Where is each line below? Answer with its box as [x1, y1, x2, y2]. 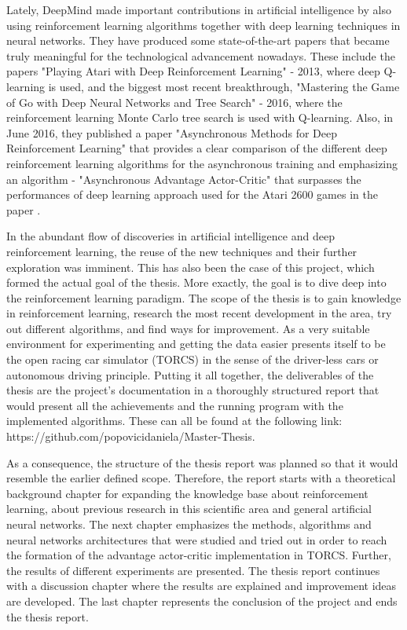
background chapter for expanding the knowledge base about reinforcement [6, 485, 368, 501]
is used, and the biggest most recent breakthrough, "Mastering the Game [48, 78, 400, 94]
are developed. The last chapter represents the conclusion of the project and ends [6, 592, 398, 609]
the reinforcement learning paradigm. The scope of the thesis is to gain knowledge [6, 289, 401, 306]
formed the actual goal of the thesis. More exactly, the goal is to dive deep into [6, 274, 387, 291]
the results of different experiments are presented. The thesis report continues [6, 562, 380, 578]
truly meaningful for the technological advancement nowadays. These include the [6, 47, 395, 64]
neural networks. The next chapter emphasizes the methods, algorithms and [6, 516, 372, 532]
